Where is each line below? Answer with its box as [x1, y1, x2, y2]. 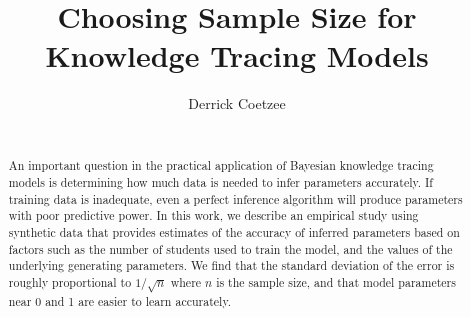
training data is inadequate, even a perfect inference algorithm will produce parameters [8, 190, 463, 207]
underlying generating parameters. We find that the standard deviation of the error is [8, 257, 455, 274]
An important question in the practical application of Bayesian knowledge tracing [8, 157, 434, 174]
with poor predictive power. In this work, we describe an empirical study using [8, 207, 419, 224]
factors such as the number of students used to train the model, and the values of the [8, 240, 453, 257]
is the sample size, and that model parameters [216, 273, 456, 290]
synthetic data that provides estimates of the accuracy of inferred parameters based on [8, 223, 460, 240]
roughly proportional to [8, 273, 132, 290]
